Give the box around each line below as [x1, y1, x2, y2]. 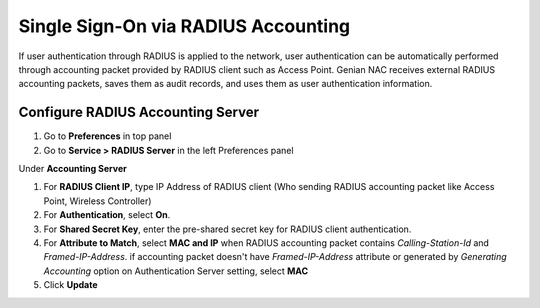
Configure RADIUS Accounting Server [18, 104, 260, 121]
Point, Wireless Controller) [43, 195, 152, 207]
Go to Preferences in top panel [43, 130, 172, 142]
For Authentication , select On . [43, 209, 171, 221]
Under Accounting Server [18, 163, 127, 175]
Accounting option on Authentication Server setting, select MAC [43, 265, 309, 277]
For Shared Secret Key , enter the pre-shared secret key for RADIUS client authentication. [43, 223, 412, 235]
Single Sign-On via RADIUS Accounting [18, 15, 351, 37]
